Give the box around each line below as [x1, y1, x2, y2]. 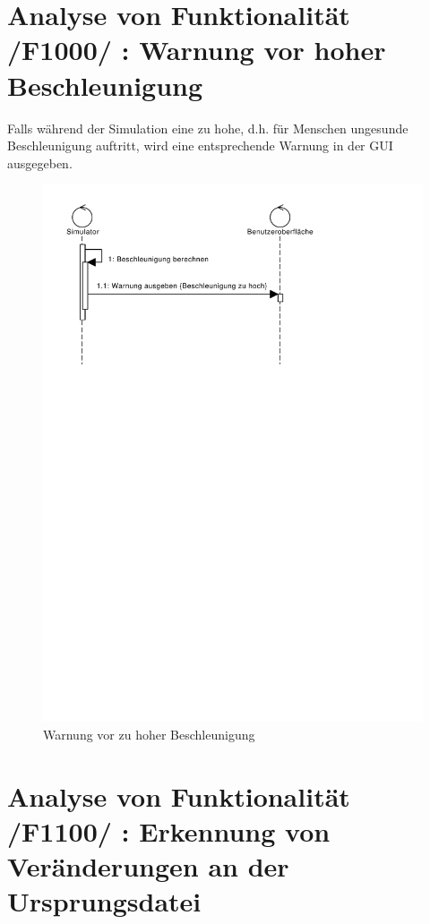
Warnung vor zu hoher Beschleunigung [43, 724, 255, 743]
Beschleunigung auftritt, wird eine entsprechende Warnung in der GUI [7, 136, 393, 155]
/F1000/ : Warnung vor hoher [7, 31, 386, 68]
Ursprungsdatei [7, 883, 202, 920]
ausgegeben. [7, 153, 73, 172]
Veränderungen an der [7, 847, 289, 884]
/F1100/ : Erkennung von [7, 812, 331, 849]
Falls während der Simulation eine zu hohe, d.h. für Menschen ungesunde [7, 118, 408, 137]
